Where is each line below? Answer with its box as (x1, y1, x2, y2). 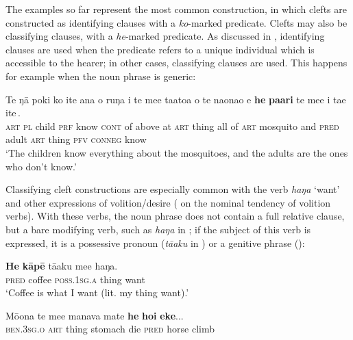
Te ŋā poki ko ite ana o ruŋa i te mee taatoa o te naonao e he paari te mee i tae (5, 92, 346, 106)
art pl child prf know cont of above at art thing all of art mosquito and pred (5, 118, 339, 133)
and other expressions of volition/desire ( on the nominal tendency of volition (5, 195, 331, 209)
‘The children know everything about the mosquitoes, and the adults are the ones (5, 145, 348, 159)
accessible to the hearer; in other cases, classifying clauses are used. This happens (5, 55, 348, 70)
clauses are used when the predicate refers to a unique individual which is (5, 42, 315, 56)
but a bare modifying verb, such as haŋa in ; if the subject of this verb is (5, 222, 311, 236)
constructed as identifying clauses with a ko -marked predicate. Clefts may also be (5, 15, 348, 29)
